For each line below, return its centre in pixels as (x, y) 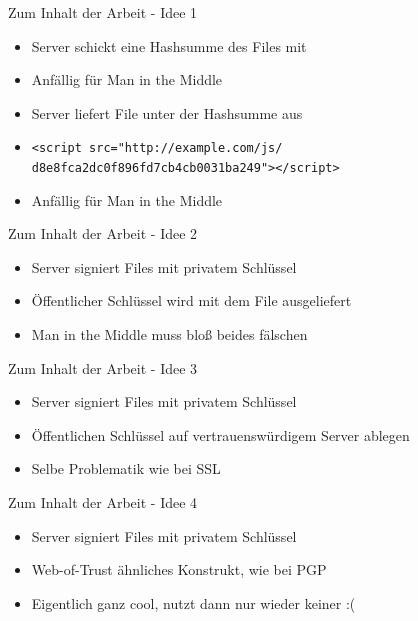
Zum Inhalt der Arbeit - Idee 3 (103, 367)
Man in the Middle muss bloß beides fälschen (169, 334)
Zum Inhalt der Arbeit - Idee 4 (103, 502)
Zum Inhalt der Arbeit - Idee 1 (103, 12)
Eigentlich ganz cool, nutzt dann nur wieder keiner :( (193, 602)
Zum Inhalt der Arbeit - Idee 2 (103, 233)
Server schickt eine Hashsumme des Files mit (169, 45)
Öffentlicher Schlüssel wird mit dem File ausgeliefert (191, 300)
